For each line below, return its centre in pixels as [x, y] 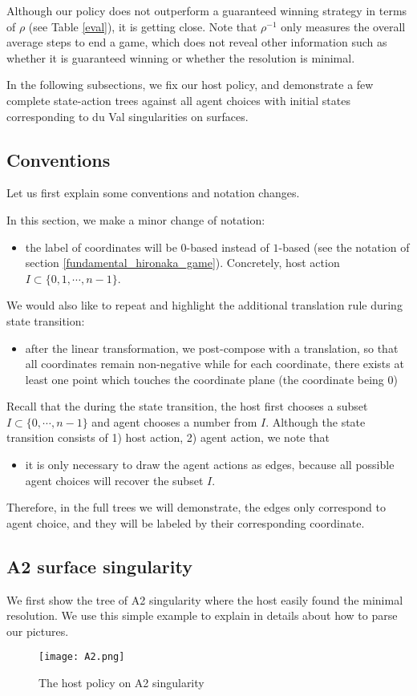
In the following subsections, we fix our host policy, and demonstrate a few [190, 85]
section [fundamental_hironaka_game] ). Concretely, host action [182, 263]
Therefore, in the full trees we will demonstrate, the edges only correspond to [196, 507]
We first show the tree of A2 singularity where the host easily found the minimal [205, 599]
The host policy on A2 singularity [121, 683]
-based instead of [228, 247]
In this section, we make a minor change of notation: [136, 219]
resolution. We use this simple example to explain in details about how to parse [202, 615]
